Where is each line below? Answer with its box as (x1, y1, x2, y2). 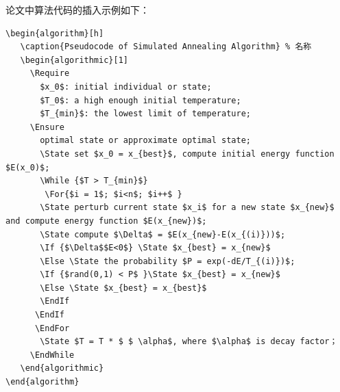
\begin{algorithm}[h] (5, 28, 104, 38)
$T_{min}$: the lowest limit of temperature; (40, 109, 251, 119)
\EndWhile (29, 350, 75, 360)
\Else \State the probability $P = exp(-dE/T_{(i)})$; (40, 256, 295, 266)
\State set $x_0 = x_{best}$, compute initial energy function (40, 148, 335, 159)
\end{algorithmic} (20, 363, 104, 374)
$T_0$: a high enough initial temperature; (40, 95, 241, 105)
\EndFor (34, 323, 70, 333)
